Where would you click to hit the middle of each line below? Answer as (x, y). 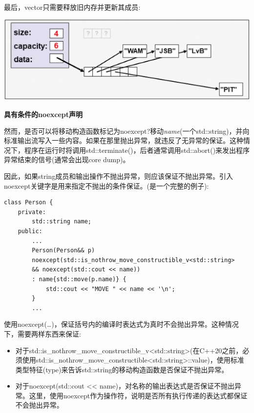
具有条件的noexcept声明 (43, 114)
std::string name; (62, 222)
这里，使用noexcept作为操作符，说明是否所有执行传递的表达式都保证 (138, 395)
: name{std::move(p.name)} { (79, 279)
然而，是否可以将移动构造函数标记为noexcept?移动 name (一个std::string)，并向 (127, 131)
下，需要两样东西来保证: (42, 333)
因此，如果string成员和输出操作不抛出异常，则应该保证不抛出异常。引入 (119, 176)
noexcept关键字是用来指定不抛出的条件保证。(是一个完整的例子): (106, 185)
